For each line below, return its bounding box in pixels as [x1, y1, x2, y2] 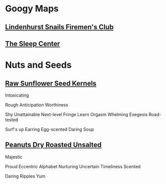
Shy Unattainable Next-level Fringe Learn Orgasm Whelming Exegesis [5, 111, 148, 117]
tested [5, 117, 18, 123]
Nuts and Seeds [5, 60, 72, 71]
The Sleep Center [5, 39, 60, 48]
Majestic [5, 154, 23, 160]
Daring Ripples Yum [5, 173, 46, 179]
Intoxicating [5, 92, 29, 98]
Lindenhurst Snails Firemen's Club [5, 23, 114, 31]
